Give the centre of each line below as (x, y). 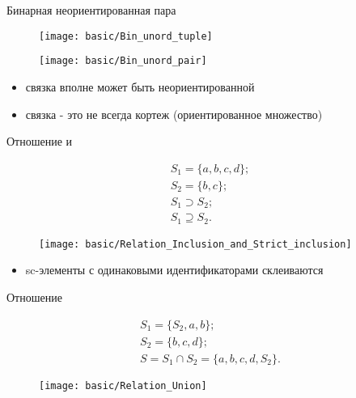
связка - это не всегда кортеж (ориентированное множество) (174, 114)
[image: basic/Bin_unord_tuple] (126, 36)
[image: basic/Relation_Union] (123, 385)
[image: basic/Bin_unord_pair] (123, 61)
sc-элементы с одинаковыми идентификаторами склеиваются (174, 270)
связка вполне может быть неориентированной (140, 86)
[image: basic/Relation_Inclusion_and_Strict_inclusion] (195, 244)
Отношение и (40, 141)
